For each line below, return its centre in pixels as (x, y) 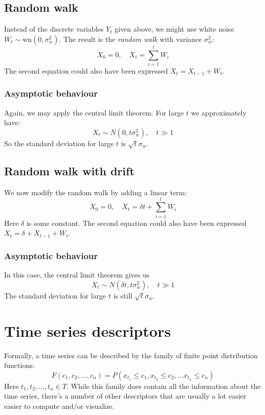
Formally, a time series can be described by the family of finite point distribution (131, 355)
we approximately (219, 112)
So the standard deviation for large (59, 143)
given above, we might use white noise (174, 29)
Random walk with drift (69, 171)
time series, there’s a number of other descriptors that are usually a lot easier (125, 396)
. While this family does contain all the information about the (164, 386)
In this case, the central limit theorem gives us (77, 275)
